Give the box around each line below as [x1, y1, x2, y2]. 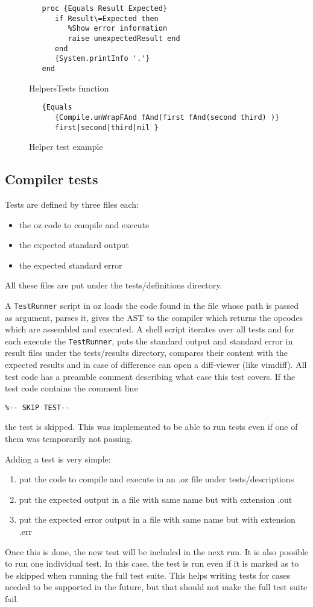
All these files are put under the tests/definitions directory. [5, 279, 223, 291]
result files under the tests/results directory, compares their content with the [5, 346, 288, 359]
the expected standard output [19, 238, 129, 251]
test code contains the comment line [5, 382, 138, 394]
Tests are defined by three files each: [5, 198, 139, 210]
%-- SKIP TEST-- [5, 403, 70, 412]
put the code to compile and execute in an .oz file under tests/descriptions [19, 473, 294, 485]
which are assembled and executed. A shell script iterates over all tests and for [5, 323, 295, 335]
